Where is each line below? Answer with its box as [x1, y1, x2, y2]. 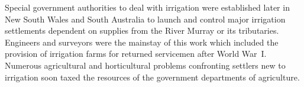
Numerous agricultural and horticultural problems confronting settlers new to [5, 59, 286, 71]
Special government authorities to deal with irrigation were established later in [5, 1, 290, 13]
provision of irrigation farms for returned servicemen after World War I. [5, 47, 267, 60]
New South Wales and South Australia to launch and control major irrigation [5, 12, 286, 25]
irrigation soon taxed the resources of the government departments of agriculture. [5, 70, 300, 83]
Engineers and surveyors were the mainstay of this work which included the [5, 36, 279, 48]
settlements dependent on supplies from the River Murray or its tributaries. [5, 24, 279, 37]
